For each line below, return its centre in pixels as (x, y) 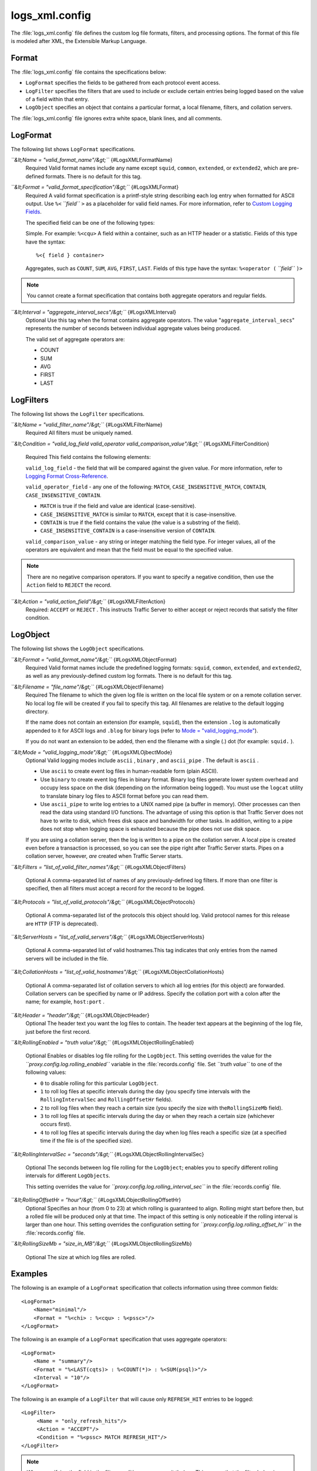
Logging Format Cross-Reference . (67, 476)
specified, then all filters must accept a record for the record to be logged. (115, 888)
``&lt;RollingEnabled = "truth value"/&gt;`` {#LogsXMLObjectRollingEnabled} (102, 1042)
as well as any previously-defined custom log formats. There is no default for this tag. (129, 676)
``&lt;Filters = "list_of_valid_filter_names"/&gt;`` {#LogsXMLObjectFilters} (98, 867)
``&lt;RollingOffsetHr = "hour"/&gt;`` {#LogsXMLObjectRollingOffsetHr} (96, 1200)
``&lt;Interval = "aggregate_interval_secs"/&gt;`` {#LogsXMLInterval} (94, 312)
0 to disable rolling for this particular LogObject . (99, 1083)
